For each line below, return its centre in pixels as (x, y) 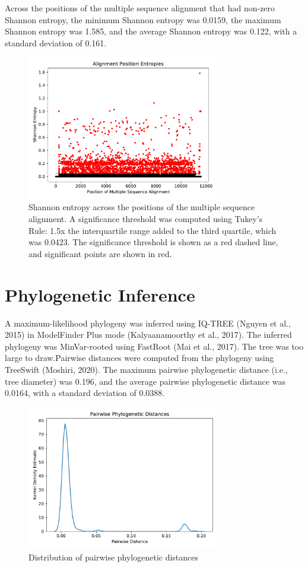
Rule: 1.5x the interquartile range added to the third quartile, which (153, 230)
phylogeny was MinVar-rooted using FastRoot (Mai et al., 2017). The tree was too (154, 346)
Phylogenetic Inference (100, 294)
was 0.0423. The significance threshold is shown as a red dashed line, (153, 242)
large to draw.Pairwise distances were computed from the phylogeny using (139, 358)
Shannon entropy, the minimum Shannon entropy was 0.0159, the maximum (143, 19)
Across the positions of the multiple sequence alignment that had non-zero (140, 8)
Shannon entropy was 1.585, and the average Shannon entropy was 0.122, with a (151, 31)
